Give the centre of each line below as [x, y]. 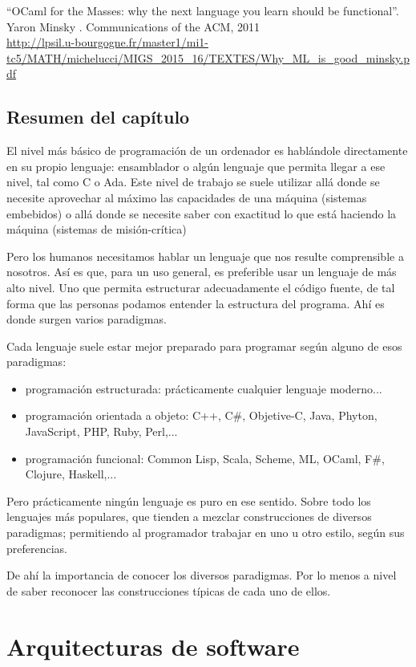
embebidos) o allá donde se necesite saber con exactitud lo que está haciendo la [202, 213]
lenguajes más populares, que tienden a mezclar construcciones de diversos [189, 517]
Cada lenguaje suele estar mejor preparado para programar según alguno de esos [204, 346]
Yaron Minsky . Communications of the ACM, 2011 [133, 26]
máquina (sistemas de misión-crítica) [97, 229]
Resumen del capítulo [98, 117]
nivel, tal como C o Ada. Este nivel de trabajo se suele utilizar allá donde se [193, 182]
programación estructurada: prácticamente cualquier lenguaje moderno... [204, 388]
